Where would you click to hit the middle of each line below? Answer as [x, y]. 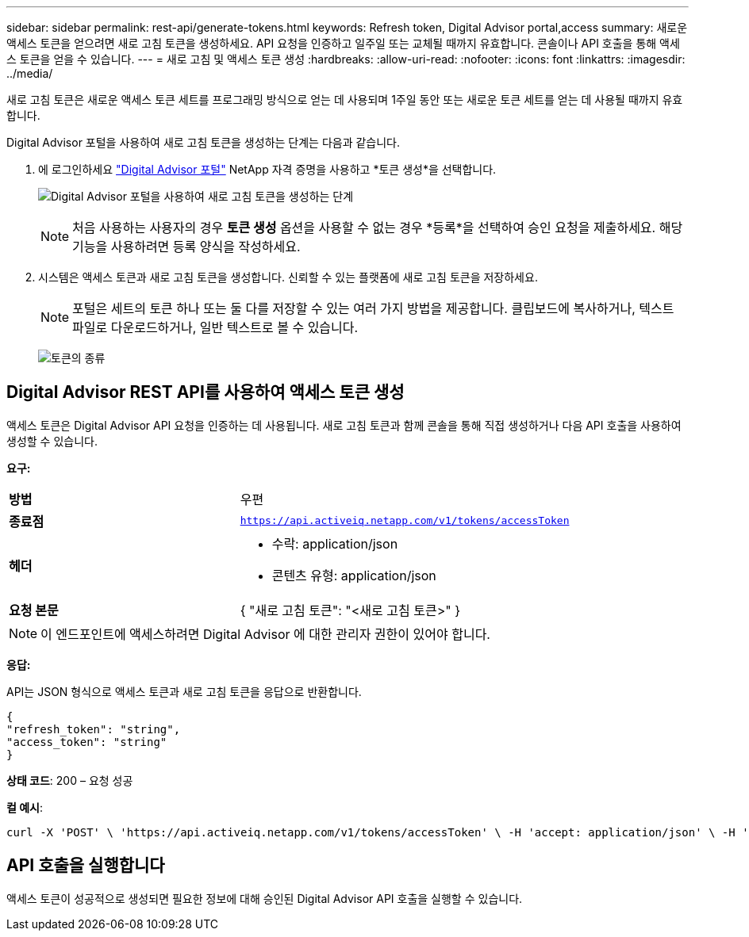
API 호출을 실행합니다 [86, 866]
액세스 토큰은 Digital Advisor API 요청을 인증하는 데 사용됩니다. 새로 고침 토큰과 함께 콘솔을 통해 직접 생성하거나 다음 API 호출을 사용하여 [344, 425]
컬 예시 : [25, 807]
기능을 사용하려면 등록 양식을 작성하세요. [186, 247]
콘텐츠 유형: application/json [354, 575]
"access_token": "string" [87, 742]
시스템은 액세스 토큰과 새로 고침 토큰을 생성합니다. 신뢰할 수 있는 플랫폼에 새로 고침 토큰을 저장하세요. [288, 277]
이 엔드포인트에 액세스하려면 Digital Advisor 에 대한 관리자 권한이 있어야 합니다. [265, 634]
